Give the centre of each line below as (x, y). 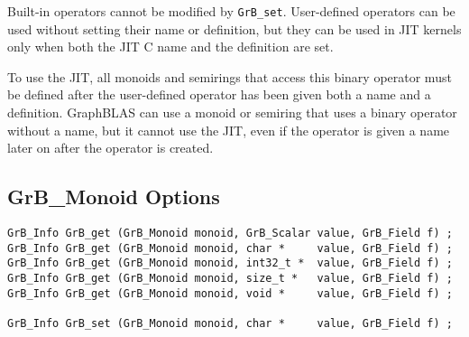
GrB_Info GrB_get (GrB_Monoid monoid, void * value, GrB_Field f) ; (230, 293)
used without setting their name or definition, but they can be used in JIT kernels (234, 28)
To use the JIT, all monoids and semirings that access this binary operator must (230, 76)
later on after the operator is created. (110, 148)
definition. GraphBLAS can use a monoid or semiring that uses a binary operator (232, 112)
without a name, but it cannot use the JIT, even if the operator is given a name (229, 130)
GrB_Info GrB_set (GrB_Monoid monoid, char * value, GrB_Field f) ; (230, 323)
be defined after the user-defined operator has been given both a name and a (219, 94)
